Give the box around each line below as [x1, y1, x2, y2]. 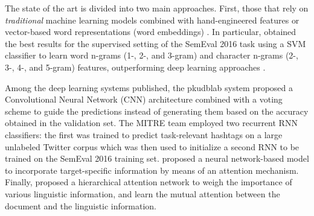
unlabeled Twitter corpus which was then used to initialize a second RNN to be [5, 140, 300, 153]
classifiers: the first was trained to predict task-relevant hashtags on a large [5, 128, 283, 141]
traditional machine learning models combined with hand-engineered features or [5, 13, 300, 26]
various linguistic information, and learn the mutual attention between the [5, 187, 280, 200]
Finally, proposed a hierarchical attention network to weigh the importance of [5, 176, 292, 188]
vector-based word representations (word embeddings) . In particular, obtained [5, 25, 296, 38]
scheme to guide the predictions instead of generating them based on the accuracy [5, 104, 309, 117]
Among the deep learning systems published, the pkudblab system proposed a [5, 81, 293, 94]
